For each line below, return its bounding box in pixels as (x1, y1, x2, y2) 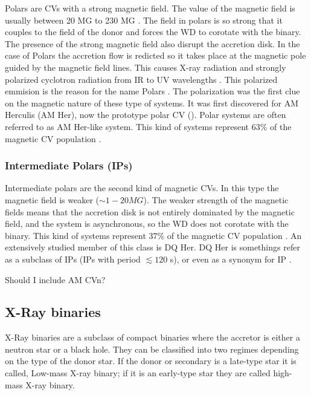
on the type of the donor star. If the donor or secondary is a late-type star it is (5, 354, 297, 367)
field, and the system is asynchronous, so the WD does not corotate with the (5, 217, 289, 230)
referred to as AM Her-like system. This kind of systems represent (5, 120, 249, 132)
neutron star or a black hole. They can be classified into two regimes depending (5, 342, 299, 355)
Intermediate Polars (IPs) (5, 158, 133, 173)
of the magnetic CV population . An (167, 229, 302, 241)
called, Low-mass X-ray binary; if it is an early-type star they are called (5, 367, 271, 379)
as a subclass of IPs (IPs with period (5, 252, 141, 265)
